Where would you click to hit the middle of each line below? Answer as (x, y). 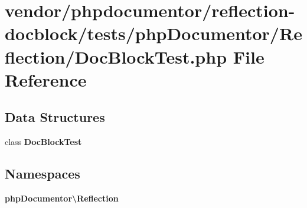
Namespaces (43, 174)
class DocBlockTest (43, 142)
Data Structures (55, 117)
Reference (46, 79)
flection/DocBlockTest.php (116, 56)
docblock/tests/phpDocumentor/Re (153, 33)
